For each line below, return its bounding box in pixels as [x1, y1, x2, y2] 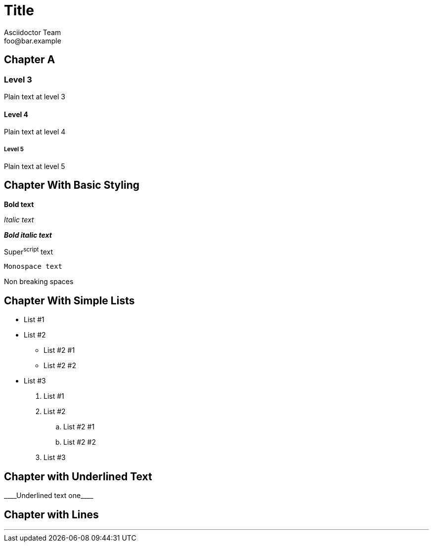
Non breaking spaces [4, 277, 74, 286]
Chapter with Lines [4, 508, 99, 521]
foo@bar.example [4, 36, 61, 45]
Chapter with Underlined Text [4, 470, 152, 483]
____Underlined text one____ [4, 491, 93, 500]
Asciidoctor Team [4, 28, 61, 37]
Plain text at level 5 [4, 162, 65, 170]
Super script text [4, 246, 53, 256]
